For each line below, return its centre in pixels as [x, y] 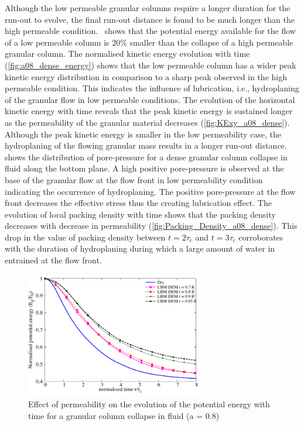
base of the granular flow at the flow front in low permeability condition [134, 179]
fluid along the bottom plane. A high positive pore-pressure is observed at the [144, 168]
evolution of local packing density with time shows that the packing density [140, 214]
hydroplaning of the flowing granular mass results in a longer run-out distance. [146, 145]
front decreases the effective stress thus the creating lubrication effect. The [138, 203]
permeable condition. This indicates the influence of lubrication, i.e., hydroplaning [152, 88]
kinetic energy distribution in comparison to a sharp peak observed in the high [146, 76]
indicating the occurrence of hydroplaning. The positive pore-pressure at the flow [150, 191]
